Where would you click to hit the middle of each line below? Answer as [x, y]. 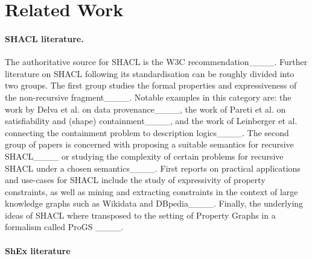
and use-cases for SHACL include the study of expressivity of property [135, 180]
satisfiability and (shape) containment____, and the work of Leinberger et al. [151, 121]
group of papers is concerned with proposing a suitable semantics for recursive [149, 144]
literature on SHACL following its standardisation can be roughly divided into [150, 73]
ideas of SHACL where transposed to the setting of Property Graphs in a [140, 215]
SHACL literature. [44, 38]
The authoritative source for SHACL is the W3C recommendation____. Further [156, 62]
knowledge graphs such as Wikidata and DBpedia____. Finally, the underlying [154, 203]
